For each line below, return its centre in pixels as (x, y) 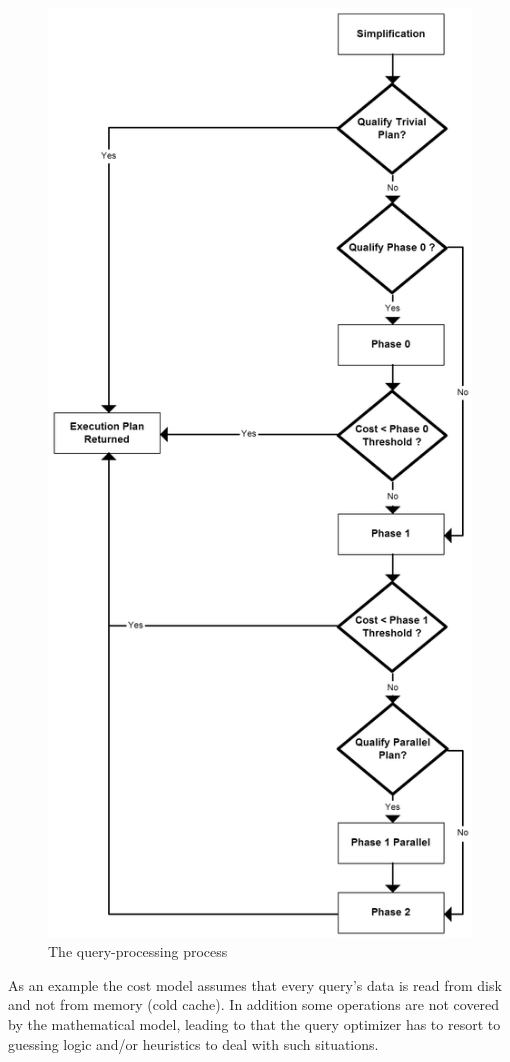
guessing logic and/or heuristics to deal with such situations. (193, 1043)
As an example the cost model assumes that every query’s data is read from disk (255, 984)
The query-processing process (138, 951)
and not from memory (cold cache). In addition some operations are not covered (254, 1004)
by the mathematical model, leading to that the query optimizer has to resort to (254, 1024)
